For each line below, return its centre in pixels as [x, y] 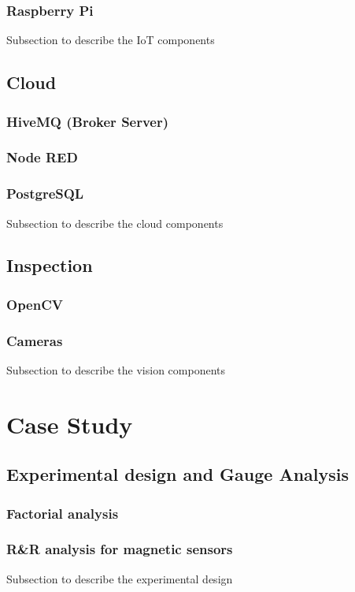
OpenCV [35, 304]
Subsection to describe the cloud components [115, 223]
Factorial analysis [63, 513]
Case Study [70, 424]
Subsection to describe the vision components [116, 369]
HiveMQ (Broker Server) [88, 121]
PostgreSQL [45, 194]
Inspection [50, 265]
